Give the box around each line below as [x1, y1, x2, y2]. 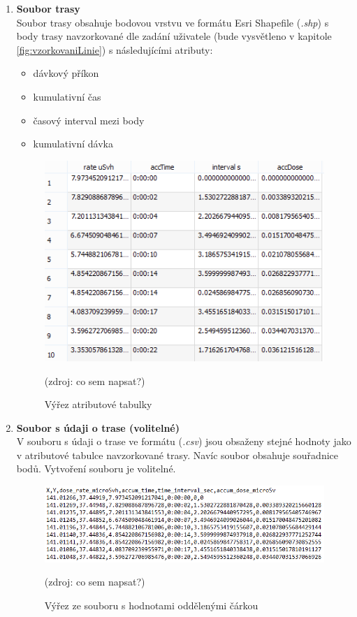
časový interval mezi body [33, 112, 145, 127]
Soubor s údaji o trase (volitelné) [16, 420, 180, 435]
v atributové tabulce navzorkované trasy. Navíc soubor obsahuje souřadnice [16, 447, 338, 462]
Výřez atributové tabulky [44, 397, 152, 412]
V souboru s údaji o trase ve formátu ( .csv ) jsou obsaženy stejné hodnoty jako [16, 434, 351, 449]
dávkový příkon [33, 66, 99, 80]
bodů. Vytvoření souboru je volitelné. [16, 461, 176, 476]
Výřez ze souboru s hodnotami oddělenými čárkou [44, 597, 258, 612]
